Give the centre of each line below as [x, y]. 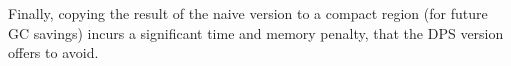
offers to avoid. [53, 52]
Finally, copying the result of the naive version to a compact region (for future [248, 13]
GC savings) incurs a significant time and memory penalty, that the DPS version [256, 32]
